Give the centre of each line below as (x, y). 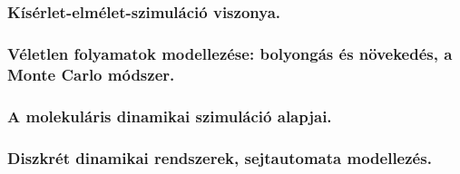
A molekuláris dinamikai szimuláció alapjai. (170, 116)
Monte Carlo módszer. (91, 75)
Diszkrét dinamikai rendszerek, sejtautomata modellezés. (220, 157)
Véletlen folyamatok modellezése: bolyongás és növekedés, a (230, 54)
